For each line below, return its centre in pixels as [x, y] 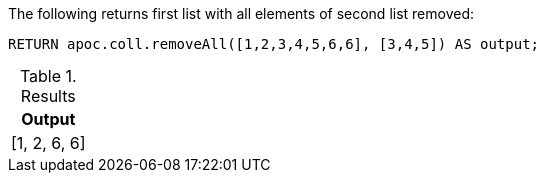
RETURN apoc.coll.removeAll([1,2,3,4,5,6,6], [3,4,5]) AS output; [274, 44]
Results [48, 96]
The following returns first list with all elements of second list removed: [241, 13]
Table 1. [48, 76]
